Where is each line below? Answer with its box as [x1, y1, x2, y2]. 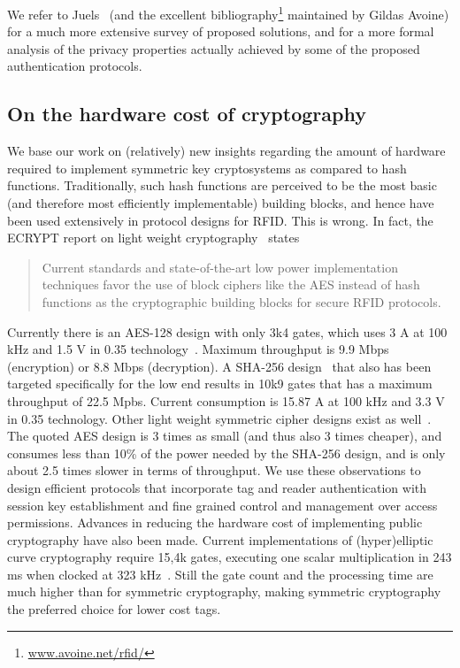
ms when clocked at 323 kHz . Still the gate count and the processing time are [7, 564, 433, 583]
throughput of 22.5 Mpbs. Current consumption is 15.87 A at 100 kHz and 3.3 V [7, 391, 445, 410]
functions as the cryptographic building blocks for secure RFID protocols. [42, 292, 441, 311]
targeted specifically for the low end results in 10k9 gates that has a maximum [7, 374, 433, 393]
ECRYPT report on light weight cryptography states [7, 228, 300, 247]
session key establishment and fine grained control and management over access [7, 495, 438, 514]
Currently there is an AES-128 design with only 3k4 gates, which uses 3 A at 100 [7, 322, 448, 341]
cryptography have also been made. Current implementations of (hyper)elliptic [7, 530, 433, 549]
